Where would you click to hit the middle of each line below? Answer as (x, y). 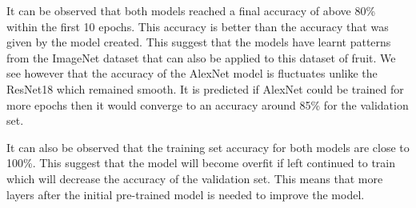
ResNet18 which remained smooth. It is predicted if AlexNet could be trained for (205, 88)
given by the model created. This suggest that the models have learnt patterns (199, 42)
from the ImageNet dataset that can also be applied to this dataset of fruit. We (201, 57)
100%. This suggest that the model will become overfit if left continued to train (201, 163)
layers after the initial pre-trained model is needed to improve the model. (186, 194)
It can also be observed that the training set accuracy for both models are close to (208, 147)
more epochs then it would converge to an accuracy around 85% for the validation (208, 104)
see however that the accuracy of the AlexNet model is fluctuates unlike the (192, 73)
